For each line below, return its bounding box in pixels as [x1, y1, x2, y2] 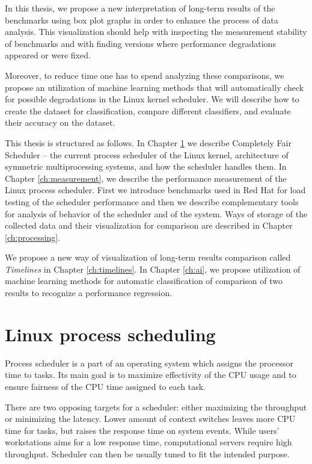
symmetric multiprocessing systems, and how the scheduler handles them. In [5, 160, 287, 173]
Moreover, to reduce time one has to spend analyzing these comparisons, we [5, 69, 284, 81]
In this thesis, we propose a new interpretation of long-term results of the [5, 2, 275, 14]
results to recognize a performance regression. [5, 286, 173, 299]
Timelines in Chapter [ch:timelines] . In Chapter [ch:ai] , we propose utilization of [5, 262, 301, 275]
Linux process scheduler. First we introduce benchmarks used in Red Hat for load [5, 184, 306, 196]
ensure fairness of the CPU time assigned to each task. [5, 380, 206, 392]
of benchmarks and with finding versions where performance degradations [5, 37, 276, 49]
